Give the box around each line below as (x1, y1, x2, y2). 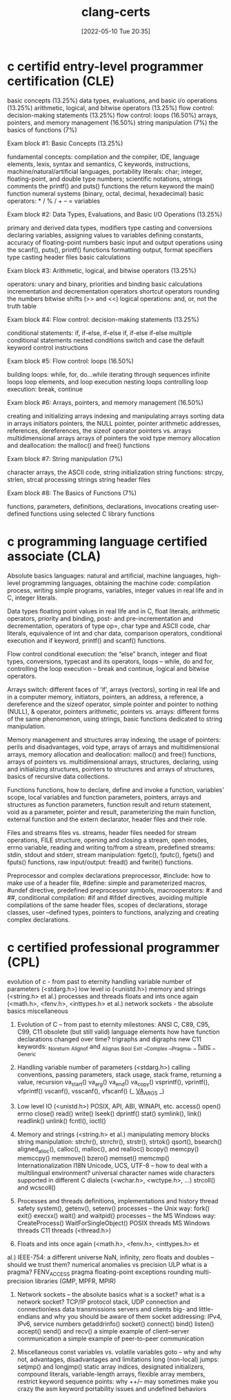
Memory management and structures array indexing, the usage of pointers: (7, 735, 221, 744)
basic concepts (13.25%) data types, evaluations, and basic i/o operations (7, 96, 218, 105)
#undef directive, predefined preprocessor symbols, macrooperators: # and (7, 886, 223, 894)
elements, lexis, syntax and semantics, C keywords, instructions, (7, 160, 191, 168)
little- (199, 1304, 214, 1313)
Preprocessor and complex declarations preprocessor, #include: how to (7, 871, 211, 879)
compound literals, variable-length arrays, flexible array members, (17, 1370, 205, 1378)
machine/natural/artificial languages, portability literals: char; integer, (7, 167, 203, 175)
